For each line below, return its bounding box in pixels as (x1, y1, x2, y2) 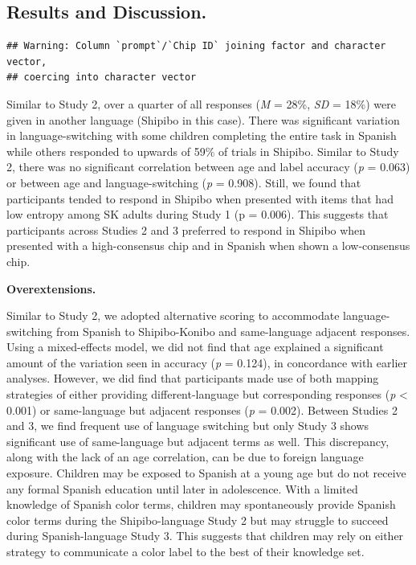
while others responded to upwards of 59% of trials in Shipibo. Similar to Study (6, 142, 399, 159)
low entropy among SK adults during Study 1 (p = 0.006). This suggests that (6, 206, 389, 223)
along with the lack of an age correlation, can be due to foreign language (6, 448, 364, 465)
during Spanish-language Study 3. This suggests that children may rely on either (6, 527, 404, 544)
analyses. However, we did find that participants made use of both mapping (6, 370, 379, 387)
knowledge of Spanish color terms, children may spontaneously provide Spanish (6, 496, 396, 513)
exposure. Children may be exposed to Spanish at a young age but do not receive (6, 465, 406, 481)
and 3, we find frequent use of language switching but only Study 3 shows (6, 417, 369, 434)
